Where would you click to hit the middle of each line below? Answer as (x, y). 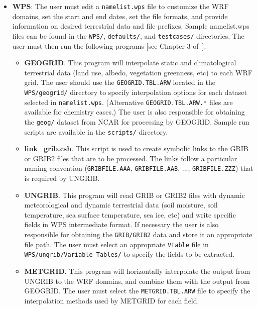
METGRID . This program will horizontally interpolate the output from (137, 271)
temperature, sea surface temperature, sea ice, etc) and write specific (130, 214)
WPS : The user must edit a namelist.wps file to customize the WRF (120, 6)
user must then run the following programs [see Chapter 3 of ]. (109, 45)
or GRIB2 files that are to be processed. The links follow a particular (131, 158)
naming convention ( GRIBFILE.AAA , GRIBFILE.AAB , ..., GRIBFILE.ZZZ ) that (139, 168)
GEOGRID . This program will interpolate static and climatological (130, 63)
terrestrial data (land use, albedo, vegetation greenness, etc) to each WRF (138, 72)
